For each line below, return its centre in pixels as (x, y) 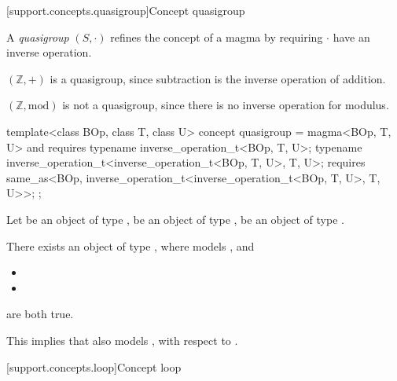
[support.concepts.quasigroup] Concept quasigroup (126, 10)
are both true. (40, 314)
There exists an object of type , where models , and (130, 245)
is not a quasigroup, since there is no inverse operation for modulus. (226, 105)
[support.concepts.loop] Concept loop (94, 366)
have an (351, 37)
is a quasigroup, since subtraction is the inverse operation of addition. (218, 78)
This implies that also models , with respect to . (122, 340)
